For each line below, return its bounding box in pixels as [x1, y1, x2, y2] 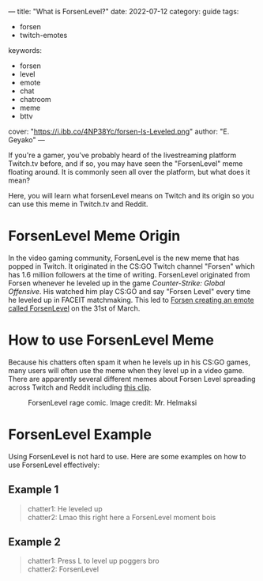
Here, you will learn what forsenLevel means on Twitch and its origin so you [8, 191, 254, 200]
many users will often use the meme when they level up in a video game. [8, 365, 245, 375]
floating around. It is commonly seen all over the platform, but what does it [8, 168, 250, 176]
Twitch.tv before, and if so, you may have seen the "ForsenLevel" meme [8, 159, 243, 168]
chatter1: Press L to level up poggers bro [27, 556, 160, 566]
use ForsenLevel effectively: [8, 460, 100, 470]
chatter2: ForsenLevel [27, 564, 100, 574]
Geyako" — [8, 135, 46, 145]
